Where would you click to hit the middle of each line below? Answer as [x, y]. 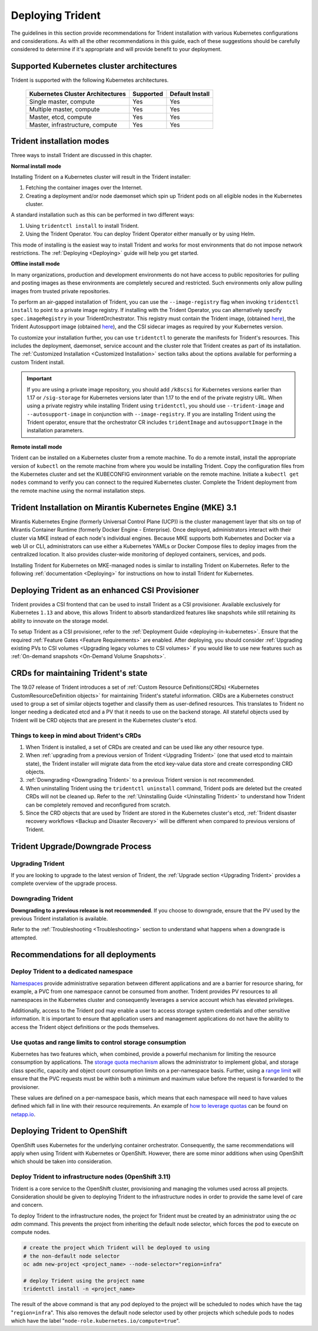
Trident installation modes [60, 141]
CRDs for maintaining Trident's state [79, 673]
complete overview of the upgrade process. [64, 884]
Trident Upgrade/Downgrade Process [81, 846]
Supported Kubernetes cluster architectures [94, 66]
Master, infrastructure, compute [73, 125]
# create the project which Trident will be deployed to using [117, 1248]
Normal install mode [36, 166]
